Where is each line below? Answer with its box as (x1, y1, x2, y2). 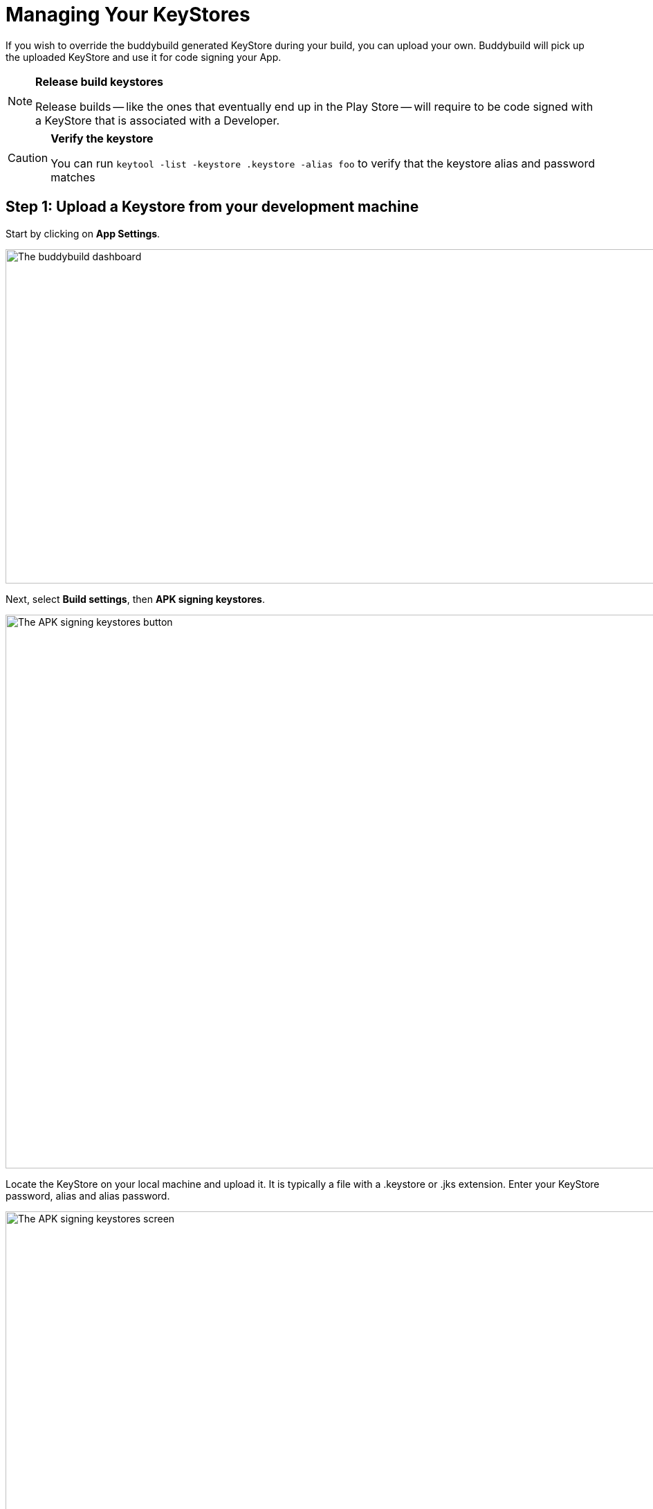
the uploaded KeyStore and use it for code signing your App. (6, 51, 282, 63)
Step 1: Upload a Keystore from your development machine (6, 198, 419, 216)
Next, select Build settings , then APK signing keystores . (6, 593, 265, 605)
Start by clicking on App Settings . (6, 227, 160, 240)
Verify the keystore (50, 131, 154, 145)
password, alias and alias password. (6, 1189, 170, 1202)
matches (50, 170, 95, 184)
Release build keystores (35, 74, 163, 89)
